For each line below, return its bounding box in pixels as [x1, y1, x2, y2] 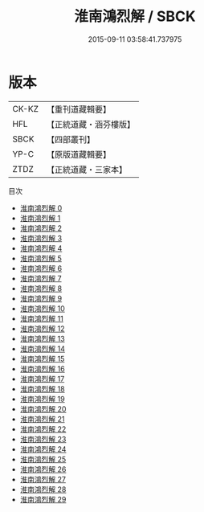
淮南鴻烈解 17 [19, 374, 65, 383]
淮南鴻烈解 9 [19, 293, 63, 303]
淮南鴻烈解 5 [19, 253, 63, 263]
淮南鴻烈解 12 [19, 323, 65, 334]
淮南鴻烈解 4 [19, 243, 63, 253]
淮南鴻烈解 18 [19, 383, 66, 394]
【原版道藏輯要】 [46, 149, 111, 160]
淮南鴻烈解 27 [19, 474, 67, 484]
